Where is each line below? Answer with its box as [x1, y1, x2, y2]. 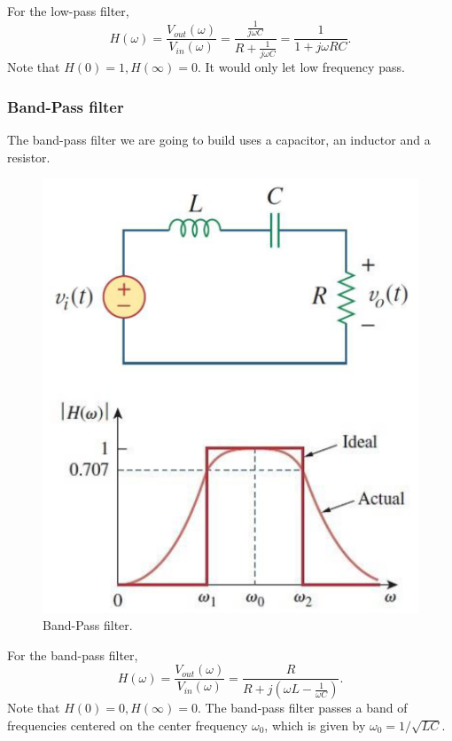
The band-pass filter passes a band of [205, 698, 408, 717]
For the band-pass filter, [7, 645, 138, 664]
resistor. [7, 147, 51, 166]
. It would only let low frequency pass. [197, 58, 405, 76]
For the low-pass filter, [7, 2, 129, 20]
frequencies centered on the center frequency [7, 715, 248, 734]
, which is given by [264, 715, 366, 734]
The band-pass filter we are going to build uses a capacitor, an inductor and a [7, 130, 431, 148]
